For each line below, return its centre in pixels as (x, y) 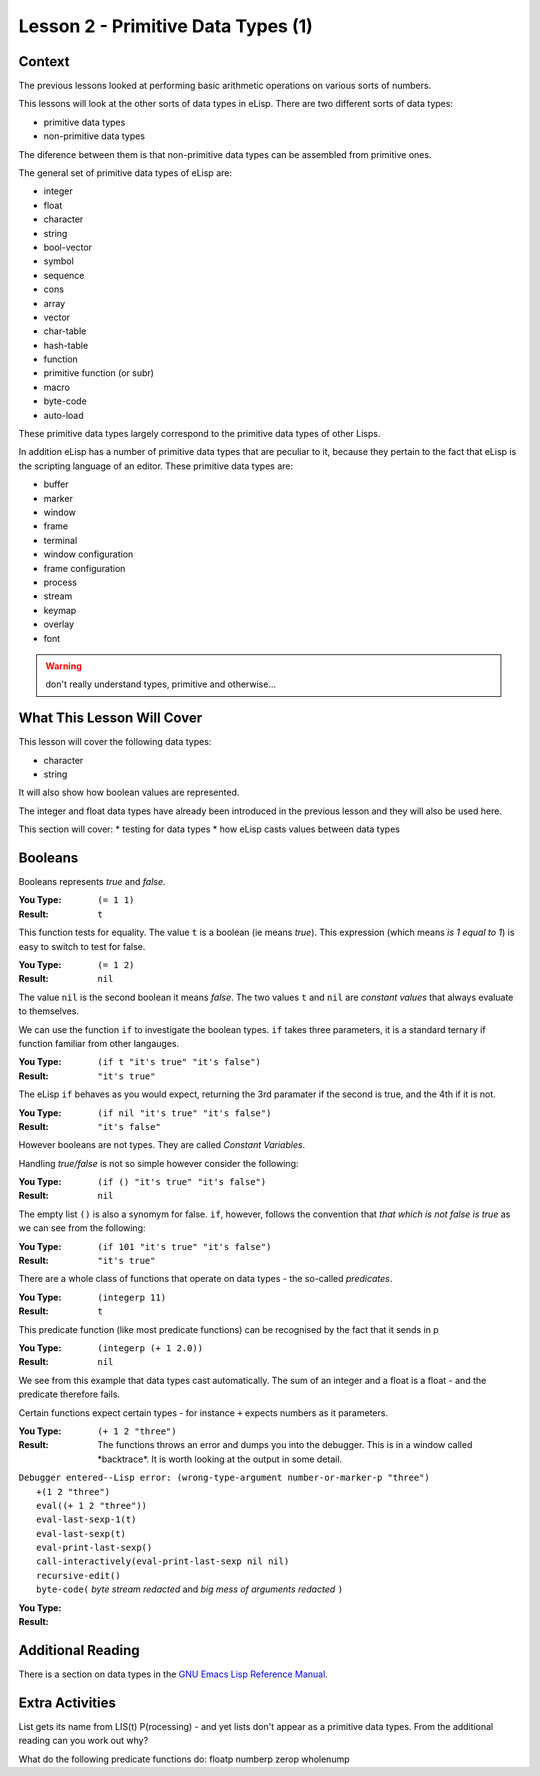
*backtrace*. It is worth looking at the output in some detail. (220, 1459)
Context (44, 61)
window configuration (88, 554)
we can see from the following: (82, 1228)
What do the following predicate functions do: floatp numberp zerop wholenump (184, 1759)
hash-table (66, 345)
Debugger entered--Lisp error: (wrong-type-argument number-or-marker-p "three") (224, 1478)
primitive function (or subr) (99, 373)
